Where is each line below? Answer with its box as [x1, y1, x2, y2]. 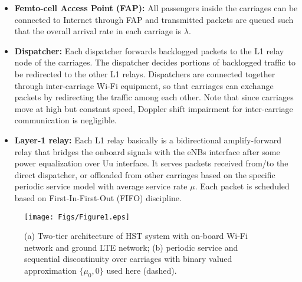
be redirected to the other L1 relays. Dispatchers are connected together [14, 67, 275, 80]
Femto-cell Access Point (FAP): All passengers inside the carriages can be [14, 2, 298, 14]
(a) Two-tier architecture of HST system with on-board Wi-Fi [24, 229, 248, 242]
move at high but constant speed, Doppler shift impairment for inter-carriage [14, 102, 293, 114]
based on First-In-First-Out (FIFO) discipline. [14, 191, 182, 204]
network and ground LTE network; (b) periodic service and [24, 241, 238, 253]
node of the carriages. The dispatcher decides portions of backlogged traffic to [14, 56, 296, 68]
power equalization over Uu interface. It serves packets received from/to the [14, 157, 288, 169]
